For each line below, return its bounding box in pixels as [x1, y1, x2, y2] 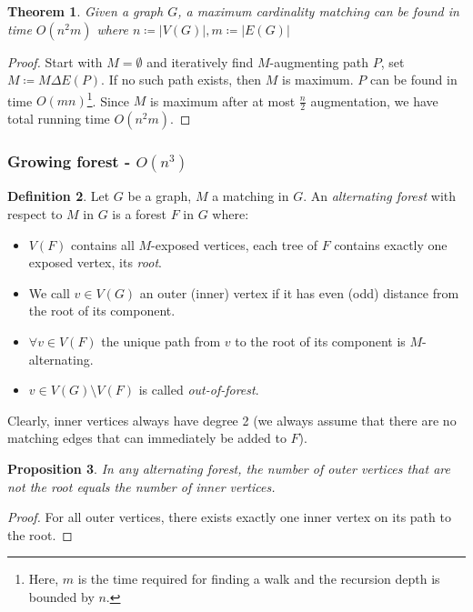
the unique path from [101, 332, 221, 351]
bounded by [28, 587, 95, 606]
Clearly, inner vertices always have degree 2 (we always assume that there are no [7, 410, 457, 429]
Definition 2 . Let [7, 186, 110, 206]
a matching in [212, 186, 289, 206]
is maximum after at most [149, 91, 296, 110]
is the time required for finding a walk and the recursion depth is [77, 569, 440, 588]
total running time [7, 109, 110, 128]
